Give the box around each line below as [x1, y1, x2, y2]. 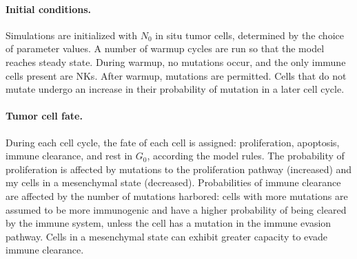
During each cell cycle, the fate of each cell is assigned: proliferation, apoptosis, [6, 135, 340, 149]
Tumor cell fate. [6, 109, 83, 123]
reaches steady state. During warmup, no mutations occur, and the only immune [6, 54, 346, 69]
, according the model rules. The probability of [147, 148, 345, 163]
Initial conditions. [6, 1, 91, 16]
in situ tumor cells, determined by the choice [155, 27, 344, 42]
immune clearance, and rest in [6, 148, 133, 163]
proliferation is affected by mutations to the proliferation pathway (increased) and [6, 161, 352, 176]
